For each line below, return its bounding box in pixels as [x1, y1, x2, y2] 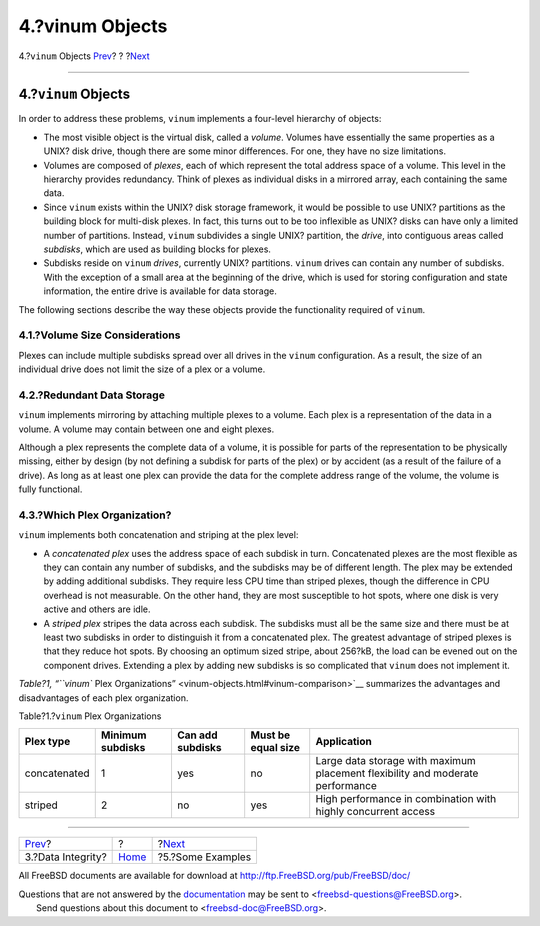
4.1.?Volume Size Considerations [18, 328, 181, 342]
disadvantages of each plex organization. [18, 691, 189, 704]
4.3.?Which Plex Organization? [18, 508, 172, 522]
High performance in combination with [315, 792, 497, 806]
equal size [250, 741, 300, 755]
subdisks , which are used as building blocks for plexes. [43, 243, 272, 255]
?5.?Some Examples [157, 850, 252, 864]
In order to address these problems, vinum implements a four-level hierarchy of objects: [18, 113, 382, 125]
